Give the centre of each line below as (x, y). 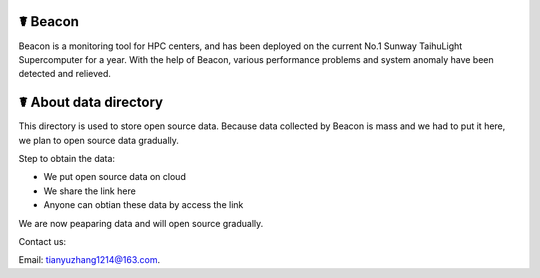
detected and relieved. (65, 74)
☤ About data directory (91, 102)
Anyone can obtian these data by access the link (143, 205)
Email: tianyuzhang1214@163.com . (89, 260)
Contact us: (42, 241)
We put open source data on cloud (115, 177)
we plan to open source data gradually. (99, 140)
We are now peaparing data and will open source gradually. (141, 223)
